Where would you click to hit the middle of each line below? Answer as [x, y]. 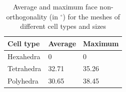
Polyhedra [23, 81]
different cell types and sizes [63, 26]
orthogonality [27, 16]
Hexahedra [24, 56]
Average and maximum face [55, 6]
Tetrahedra [24, 68]
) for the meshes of [91, 16]
